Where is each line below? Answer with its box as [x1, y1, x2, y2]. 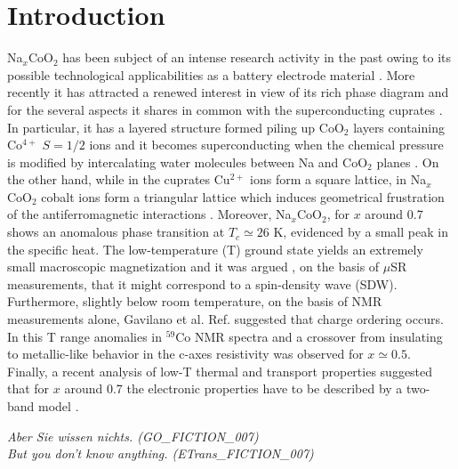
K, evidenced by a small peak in [273, 222, 448, 241]
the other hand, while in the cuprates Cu [7, 170, 230, 189]
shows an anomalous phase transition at [7, 222, 225, 241]
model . [38, 397, 79, 415]
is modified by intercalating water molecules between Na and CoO [7, 152, 368, 171]
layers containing [353, 117, 445, 136]
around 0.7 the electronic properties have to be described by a [64, 379, 403, 398]
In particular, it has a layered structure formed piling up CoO [7, 117, 344, 136]
